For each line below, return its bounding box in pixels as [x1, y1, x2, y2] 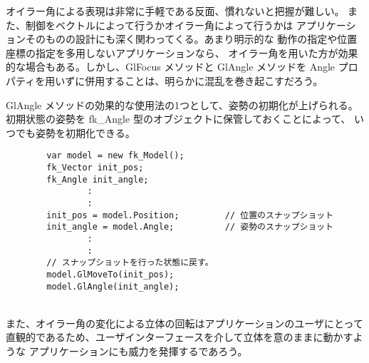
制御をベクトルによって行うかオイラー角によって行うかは [25, 17, 293, 32]
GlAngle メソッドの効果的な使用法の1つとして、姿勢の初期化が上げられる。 [6, 97, 358, 112]
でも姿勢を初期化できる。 [15, 125, 135, 140]
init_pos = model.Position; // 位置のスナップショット [46, 210, 334, 220]
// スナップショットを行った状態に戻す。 [46, 257, 214, 268]
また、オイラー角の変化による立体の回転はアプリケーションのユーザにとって [6, 315, 363, 330]
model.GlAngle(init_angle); [46, 281, 180, 292]
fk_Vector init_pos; [46, 163, 144, 173]
